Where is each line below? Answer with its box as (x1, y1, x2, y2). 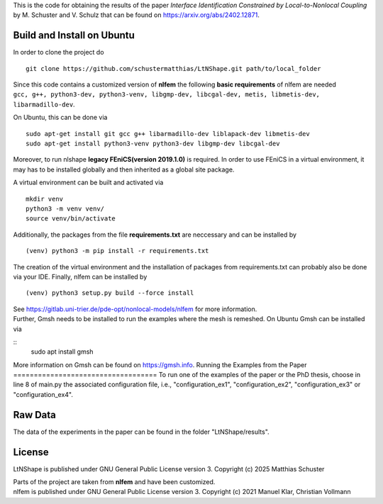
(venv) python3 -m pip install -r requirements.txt (26, 247, 209, 255)
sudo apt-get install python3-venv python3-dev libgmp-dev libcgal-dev (26, 140, 280, 148)
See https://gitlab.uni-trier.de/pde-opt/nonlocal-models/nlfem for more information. (13, 305, 257, 313)
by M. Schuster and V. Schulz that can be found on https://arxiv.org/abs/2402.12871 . (13, 11, 260, 19)
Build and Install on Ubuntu (13, 29, 135, 42)
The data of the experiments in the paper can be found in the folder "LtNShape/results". (13, 427, 270, 436)
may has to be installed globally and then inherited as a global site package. (13, 165, 235, 174)
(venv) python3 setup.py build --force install (26, 289, 194, 297)
